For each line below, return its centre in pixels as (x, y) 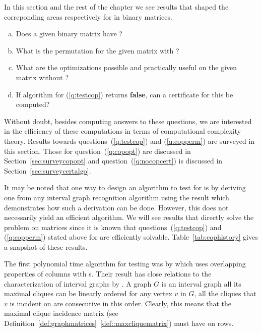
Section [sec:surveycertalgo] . (48, 170)
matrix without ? (42, 77)
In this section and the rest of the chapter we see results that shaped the (116, 7)
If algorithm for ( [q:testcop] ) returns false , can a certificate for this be (124, 94)
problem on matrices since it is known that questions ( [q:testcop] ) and (113, 227)
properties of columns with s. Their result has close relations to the (108, 274)
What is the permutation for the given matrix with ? (97, 50)
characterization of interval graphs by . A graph (78, 283)
